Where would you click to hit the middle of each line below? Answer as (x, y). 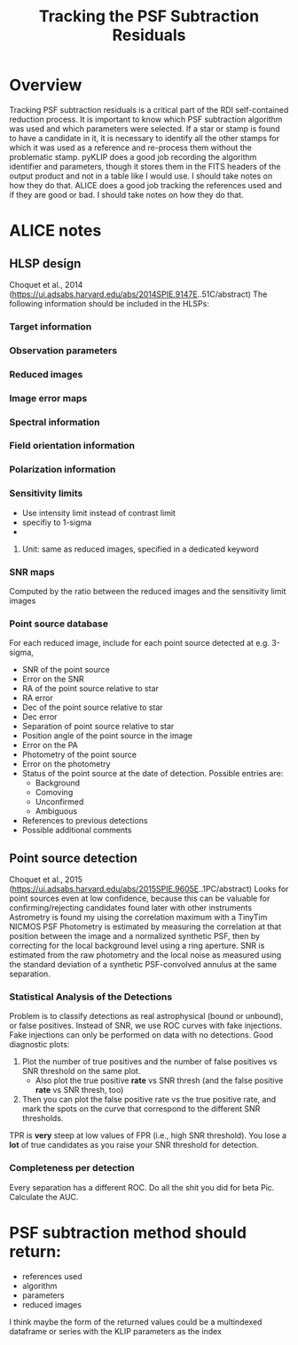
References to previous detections (85, 821)
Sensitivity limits (46, 493)
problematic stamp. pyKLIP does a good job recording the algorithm (133, 156)
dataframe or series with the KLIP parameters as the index (115, 1331)
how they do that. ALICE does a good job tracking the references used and (145, 185)
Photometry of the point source (79, 755)
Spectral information (55, 422)
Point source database (59, 624)
